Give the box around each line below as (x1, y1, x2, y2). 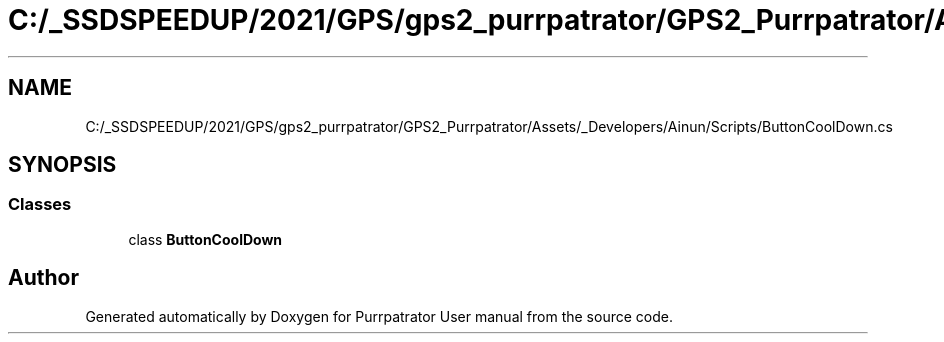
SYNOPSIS (8, 152, 117, 178)
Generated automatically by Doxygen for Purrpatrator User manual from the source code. (85, 307, 673, 325)
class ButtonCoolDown (128, 230, 283, 248)
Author (8, 265, 79, 291)
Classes (8, 194, 72, 215)
